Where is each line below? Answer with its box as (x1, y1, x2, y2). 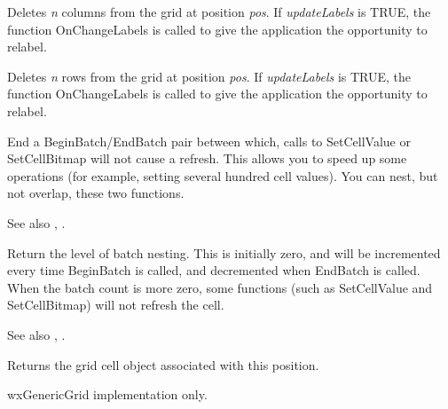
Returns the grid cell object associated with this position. (7, 355, 319, 374)
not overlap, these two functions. (7, 184, 185, 202)
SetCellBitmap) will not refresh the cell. (7, 295, 224, 314)
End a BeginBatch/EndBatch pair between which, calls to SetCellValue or (7, 131, 411, 150)
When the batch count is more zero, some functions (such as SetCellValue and (7, 278, 433, 296)
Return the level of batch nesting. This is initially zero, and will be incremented (7, 243, 441, 262)
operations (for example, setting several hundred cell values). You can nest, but (7, 166, 438, 185)
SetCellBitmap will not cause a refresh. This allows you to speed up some (7, 149, 407, 168)
